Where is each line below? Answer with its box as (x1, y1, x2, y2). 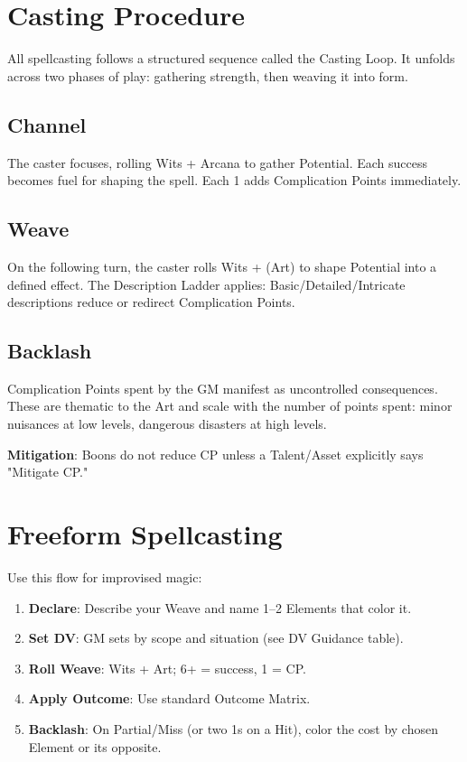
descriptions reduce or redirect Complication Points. (7, 293, 295, 311)
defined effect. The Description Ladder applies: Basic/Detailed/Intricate (7, 274, 406, 293)
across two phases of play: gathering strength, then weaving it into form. (7, 66, 408, 85)
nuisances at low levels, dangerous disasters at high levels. (7, 414, 327, 433)
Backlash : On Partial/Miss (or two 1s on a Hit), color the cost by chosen (28, 719, 438, 738)
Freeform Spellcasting (7, 516, 283, 553)
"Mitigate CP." (7, 462, 89, 481)
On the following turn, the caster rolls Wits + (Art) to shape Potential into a (7, 256, 437, 275)
